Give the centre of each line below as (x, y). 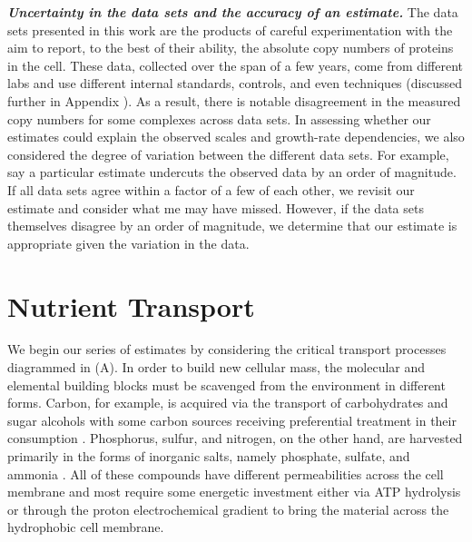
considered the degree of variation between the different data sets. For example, (228, 154)
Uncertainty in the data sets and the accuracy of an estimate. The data (233, 12)
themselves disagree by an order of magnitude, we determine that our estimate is (232, 226)
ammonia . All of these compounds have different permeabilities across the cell (226, 473)
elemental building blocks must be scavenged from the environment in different (226, 384)
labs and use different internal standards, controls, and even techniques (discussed (235, 83)
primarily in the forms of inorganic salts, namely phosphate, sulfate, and (209, 456)
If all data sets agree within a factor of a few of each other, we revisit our (211, 189)
